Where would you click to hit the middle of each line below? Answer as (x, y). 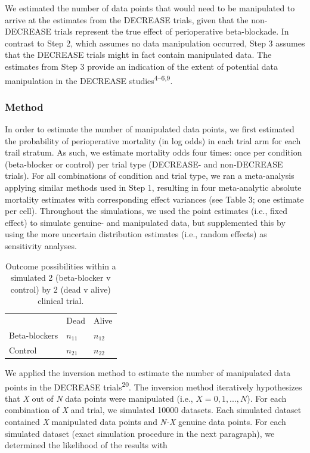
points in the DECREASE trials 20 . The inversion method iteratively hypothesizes (154, 386)
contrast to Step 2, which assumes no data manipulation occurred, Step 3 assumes (155, 43)
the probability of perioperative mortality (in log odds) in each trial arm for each (153, 140)
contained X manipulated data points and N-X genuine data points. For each (145, 421)
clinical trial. (61, 301)
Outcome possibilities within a (61, 266)
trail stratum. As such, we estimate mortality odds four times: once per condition (154, 152)
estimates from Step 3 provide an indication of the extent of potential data (141, 66)
